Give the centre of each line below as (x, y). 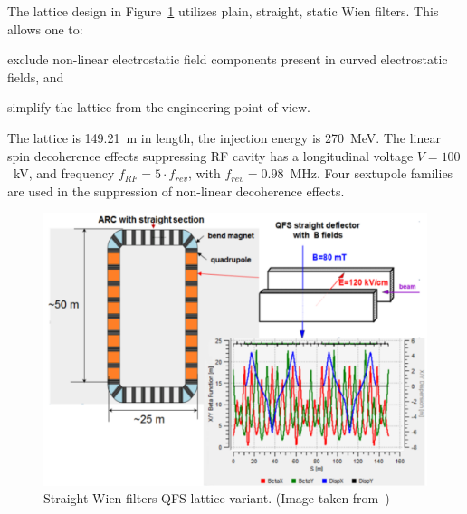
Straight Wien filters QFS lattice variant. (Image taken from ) (217, 498)
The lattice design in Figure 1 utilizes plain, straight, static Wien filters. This (223, 11)
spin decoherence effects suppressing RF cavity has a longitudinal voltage (210, 155)
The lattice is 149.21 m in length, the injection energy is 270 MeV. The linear (224, 137)
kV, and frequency (64, 173)
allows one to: (45, 29)
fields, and (36, 76)
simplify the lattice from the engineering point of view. (159, 107)
